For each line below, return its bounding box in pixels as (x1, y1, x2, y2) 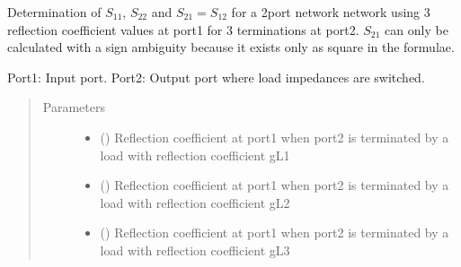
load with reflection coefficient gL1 (100, 145, 290, 164)
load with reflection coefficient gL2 (100, 193, 290, 211)
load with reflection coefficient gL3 (100, 240, 290, 259)
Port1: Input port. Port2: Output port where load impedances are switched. (7, 67, 425, 86)
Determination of (7, 3, 102, 21)
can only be (385, 20, 448, 39)
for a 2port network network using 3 (231, 3, 430, 21)
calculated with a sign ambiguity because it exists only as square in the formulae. (7, 38, 455, 56)
